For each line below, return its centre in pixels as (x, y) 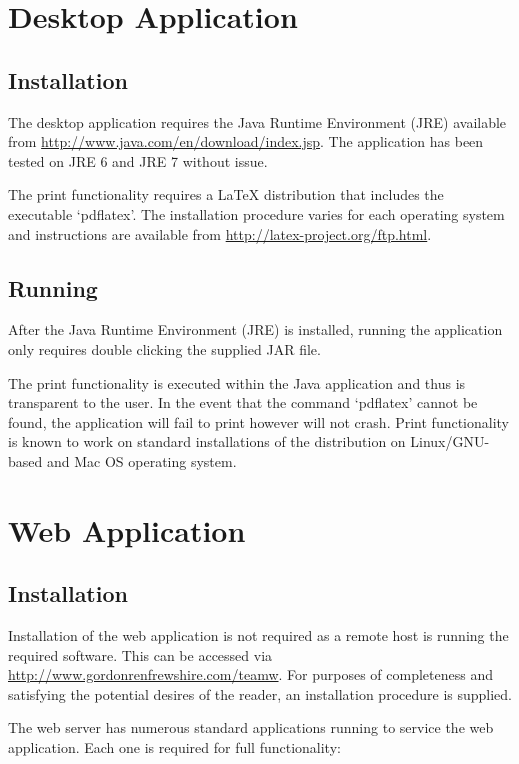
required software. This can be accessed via (140, 654)
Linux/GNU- (450, 441)
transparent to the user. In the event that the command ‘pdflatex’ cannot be (243, 402)
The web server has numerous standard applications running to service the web (251, 727)
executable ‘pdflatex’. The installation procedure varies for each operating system (256, 213)
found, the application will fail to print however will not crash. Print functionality (259, 421)
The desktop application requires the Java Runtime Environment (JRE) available (257, 121)
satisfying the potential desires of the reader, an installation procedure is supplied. (260, 693)
